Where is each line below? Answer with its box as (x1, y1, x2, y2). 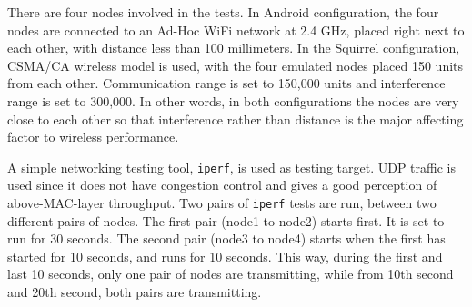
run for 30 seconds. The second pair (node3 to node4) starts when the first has (7, 229, 446, 248)
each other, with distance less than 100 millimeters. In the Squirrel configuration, (7, 38, 460, 57)
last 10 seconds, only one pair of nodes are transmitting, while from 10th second (7, 264, 454, 283)
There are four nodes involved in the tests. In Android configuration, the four (7, 3, 439, 21)
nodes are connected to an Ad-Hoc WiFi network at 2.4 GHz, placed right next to (7, 20, 465, 39)
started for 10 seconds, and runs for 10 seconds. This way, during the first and (7, 246, 443, 265)
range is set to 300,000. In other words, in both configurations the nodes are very (7, 91, 459, 110)
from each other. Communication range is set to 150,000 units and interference (7, 74, 446, 93)
